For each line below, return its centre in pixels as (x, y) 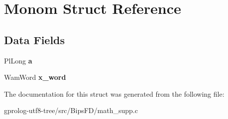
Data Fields (35, 39)
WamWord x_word (35, 77)
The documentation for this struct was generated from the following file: (114, 93)
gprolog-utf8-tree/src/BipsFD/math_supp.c (71, 110)
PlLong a (18, 60)
